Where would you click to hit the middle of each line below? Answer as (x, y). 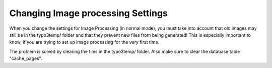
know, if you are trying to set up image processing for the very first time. (84, 42)
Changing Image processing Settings (89, 13)
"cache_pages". (26, 58)
